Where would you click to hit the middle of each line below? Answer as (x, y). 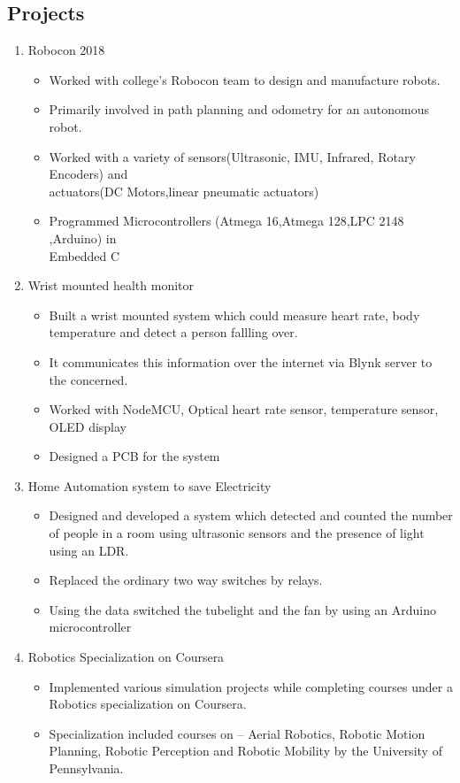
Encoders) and (88, 174)
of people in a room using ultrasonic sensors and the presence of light (237, 533)
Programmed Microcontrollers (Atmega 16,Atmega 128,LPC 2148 (226, 221)
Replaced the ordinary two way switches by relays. (186, 580)
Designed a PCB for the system (134, 456)
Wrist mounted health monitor (111, 285)
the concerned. (88, 379)
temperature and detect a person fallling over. (173, 332)
